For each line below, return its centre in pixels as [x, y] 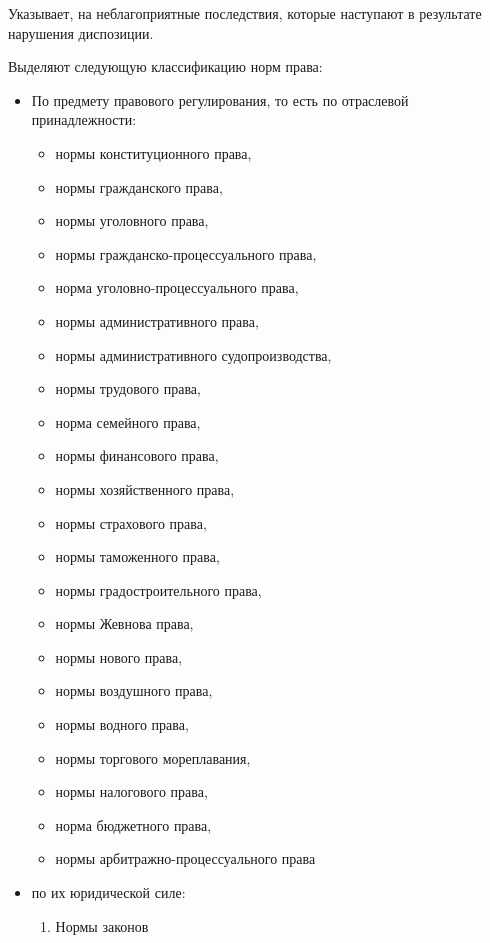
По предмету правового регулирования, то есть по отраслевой [220, 99]
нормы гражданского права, [139, 186]
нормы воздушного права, [134, 690]
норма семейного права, [128, 421]
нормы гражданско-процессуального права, [186, 253]
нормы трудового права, [128, 388]
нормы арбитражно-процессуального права [185, 858]
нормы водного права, [122, 724]
